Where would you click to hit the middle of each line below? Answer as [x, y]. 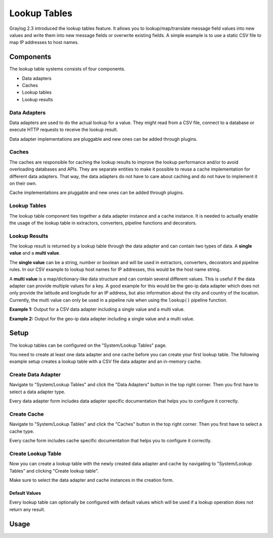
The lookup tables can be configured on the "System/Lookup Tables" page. [88, 345]
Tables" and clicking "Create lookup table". [54, 471]
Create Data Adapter [35, 375]
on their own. [23, 183]
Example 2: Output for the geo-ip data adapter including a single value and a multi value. [102, 318]
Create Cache [27, 414]
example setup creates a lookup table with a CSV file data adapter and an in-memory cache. [106, 361]
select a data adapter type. [37, 392]
